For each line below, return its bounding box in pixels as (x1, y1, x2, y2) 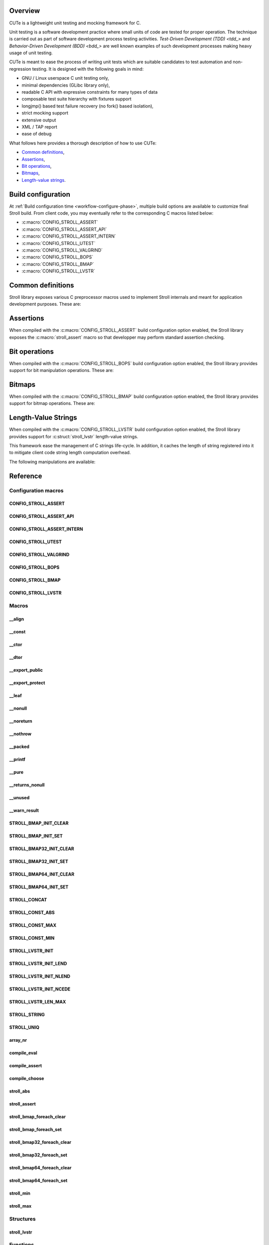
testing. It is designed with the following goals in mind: (32, 66, 144, 72)
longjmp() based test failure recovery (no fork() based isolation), (21, 103, 154, 109)
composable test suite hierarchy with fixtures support (21, 96, 132, 102)
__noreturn (9, 718, 32, 724)
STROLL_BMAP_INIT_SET (9, 833, 63, 839)
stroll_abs (9, 1088, 30, 1094)
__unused (9, 794, 30, 800)
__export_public (9, 667, 43, 673)
